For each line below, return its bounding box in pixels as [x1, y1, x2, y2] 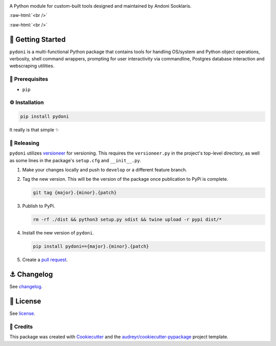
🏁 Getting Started [9, 35, 66, 44]
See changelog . [9, 284, 43, 290]
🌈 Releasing [9, 139, 39, 146]
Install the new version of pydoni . [22, 230, 94, 236]
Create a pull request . [22, 256, 68, 263]
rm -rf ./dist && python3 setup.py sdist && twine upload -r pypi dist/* [33, 217, 222, 223]
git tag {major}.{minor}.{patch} [33, 190, 117, 196]
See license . [9, 310, 36, 317]
